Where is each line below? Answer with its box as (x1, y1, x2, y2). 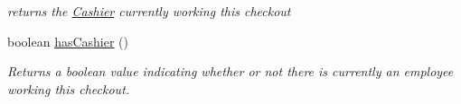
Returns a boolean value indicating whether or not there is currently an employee (7, 62, 454, 81)
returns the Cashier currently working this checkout (7, 2, 291, 20)
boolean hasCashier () (7, 31, 128, 50)
